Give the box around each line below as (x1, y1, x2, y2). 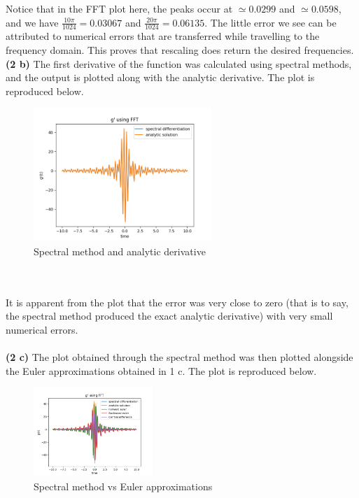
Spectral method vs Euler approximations (34, 478, 213, 493)
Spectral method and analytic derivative (34, 243, 206, 258)
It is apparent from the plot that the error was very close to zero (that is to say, (6, 294, 349, 309)
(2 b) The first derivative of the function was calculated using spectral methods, (6, 56, 352, 71)
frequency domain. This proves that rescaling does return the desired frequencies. (6, 43, 354, 57)
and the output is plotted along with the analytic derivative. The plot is (6, 70, 315, 85)
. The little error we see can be (204, 15, 337, 29)
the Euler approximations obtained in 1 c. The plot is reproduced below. (6, 363, 317, 378)
